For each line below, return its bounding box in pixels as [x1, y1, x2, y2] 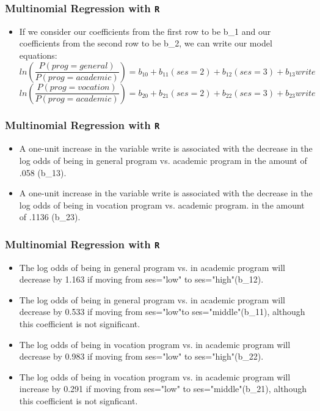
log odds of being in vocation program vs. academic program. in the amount [19, 198, 305, 211]
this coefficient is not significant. [19, 317, 140, 330]
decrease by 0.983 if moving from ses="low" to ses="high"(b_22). [19, 350, 264, 363]
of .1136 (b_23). [19, 210, 81, 223]
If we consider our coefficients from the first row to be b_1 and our [19, 24, 271, 37]
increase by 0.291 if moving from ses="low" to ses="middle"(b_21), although [19, 382, 307, 395]
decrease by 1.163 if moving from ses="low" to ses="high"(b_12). [19, 273, 264, 286]
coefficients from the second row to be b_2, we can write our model [19, 37, 272, 50]
